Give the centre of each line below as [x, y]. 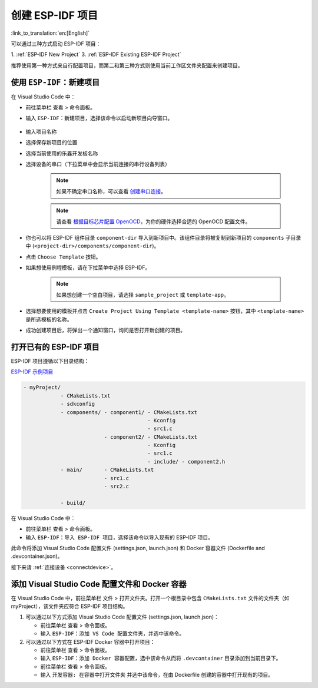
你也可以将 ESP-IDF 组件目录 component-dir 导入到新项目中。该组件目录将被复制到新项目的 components [155, 237]
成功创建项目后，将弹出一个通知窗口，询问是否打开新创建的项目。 [105, 330]
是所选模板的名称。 [49, 319]
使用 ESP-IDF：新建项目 [55, 82]
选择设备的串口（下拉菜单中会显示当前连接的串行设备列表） [98, 164]
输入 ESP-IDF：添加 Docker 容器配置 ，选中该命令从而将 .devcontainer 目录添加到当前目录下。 [161, 658]
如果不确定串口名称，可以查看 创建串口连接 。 [111, 191]
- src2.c [117, 487]
